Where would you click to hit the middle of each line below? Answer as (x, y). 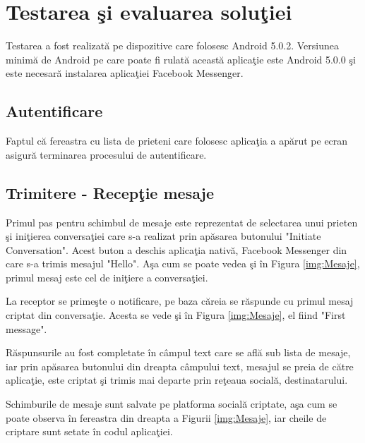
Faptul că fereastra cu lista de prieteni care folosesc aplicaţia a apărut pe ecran (177, 141)
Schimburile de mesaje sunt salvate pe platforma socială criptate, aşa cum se (172, 404)
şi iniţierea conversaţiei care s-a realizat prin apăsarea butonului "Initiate (163, 236)
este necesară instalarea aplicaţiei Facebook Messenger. (125, 73)
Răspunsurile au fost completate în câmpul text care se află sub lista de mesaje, (178, 352)
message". (26, 328)
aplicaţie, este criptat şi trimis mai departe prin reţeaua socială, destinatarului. (177, 380)
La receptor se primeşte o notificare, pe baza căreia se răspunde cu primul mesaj (180, 301)
